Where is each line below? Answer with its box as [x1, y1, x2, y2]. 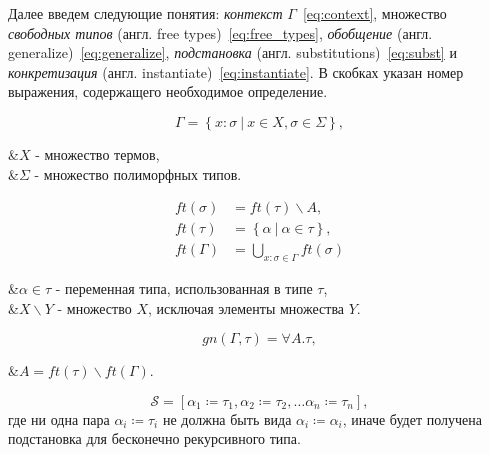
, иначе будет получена [342, 408, 482, 429]
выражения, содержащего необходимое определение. [8, 81, 328, 102]
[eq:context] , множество [302, 3, 447, 23]
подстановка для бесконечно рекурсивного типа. [8, 428, 301, 449]
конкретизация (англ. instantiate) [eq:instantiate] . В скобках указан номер [8, 61, 464, 82]
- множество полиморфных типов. [34, 163, 242, 184]
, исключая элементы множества [147, 297, 345, 318]
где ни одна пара [8, 408, 110, 429]
